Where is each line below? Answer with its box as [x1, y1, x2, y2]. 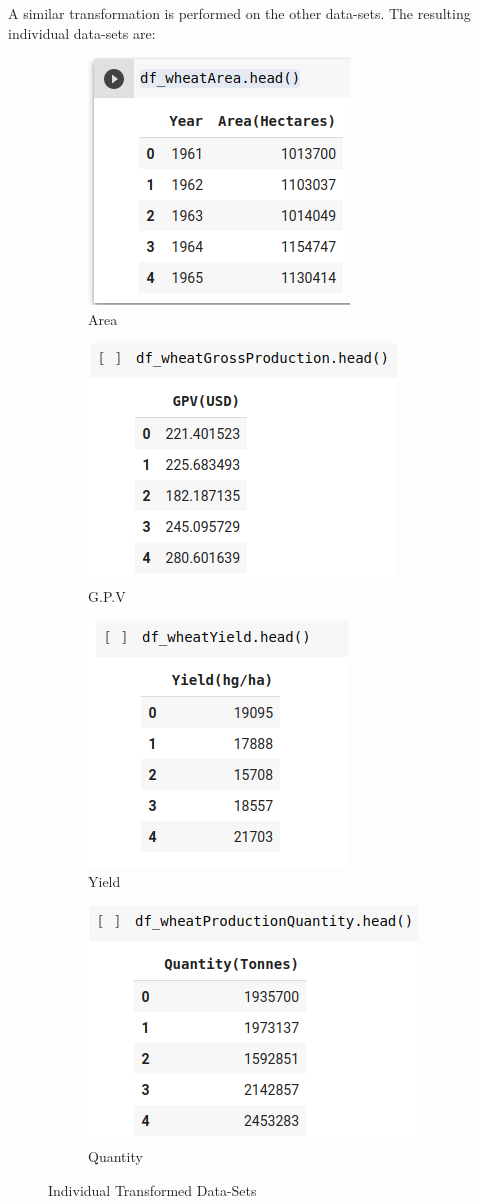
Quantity [88, 1146, 143, 1167]
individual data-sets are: [8, 22, 156, 43]
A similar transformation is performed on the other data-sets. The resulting [8, 3, 471, 23]
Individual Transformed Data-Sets [48, 1179, 257, 1200]
